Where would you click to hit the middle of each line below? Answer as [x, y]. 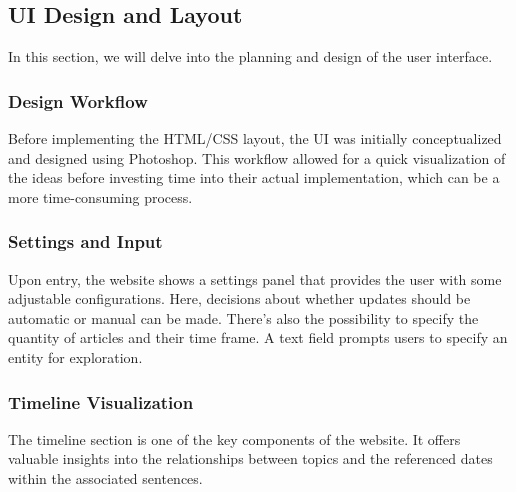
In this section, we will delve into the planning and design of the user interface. [250, 56]
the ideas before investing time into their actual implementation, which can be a [254, 177]
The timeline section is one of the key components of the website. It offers [234, 438]
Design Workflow [78, 100]
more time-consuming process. [100, 196]
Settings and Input [85, 241]
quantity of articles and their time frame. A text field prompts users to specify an [258, 337]
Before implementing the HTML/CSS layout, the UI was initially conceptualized [255, 138]
